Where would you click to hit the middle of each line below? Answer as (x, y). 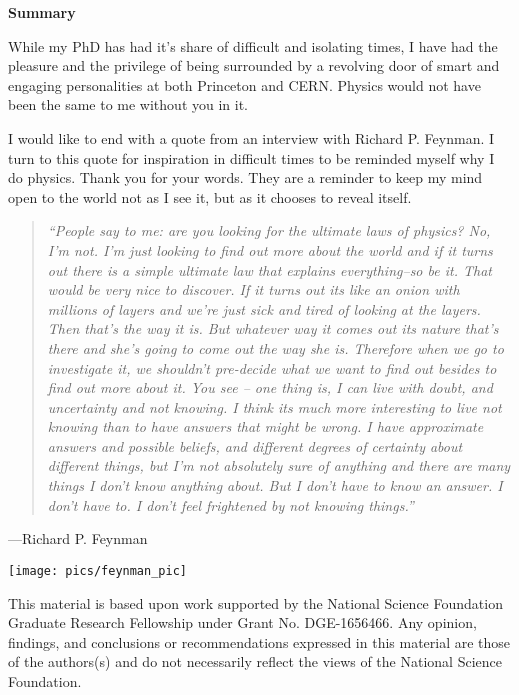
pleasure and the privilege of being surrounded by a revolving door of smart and (254, 65)
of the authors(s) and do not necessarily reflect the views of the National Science (255, 661)
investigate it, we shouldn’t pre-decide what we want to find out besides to (272, 367)
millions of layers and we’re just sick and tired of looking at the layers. (264, 308)
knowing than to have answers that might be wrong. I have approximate (265, 426)
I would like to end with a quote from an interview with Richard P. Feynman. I (251, 137)
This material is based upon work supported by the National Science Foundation (255, 602)
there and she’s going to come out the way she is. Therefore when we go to (275, 347)
